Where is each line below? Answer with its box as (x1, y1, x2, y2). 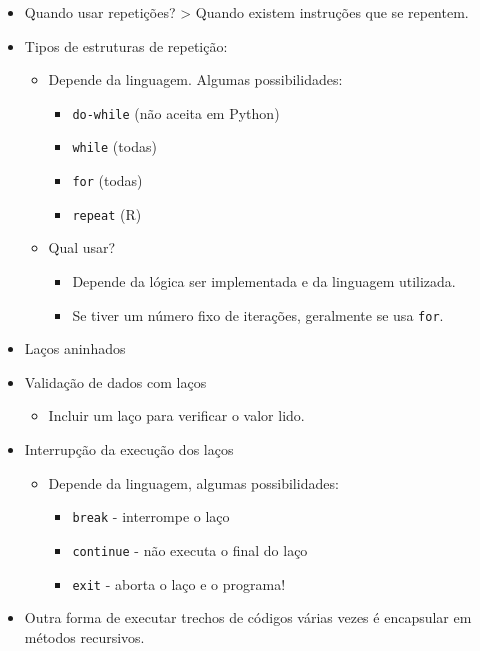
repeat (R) (72, 203, 142, 224)
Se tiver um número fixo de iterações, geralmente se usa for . (72, 304, 444, 325)
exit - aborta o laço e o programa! (72, 573, 286, 594)
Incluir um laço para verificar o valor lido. (48, 405, 305, 426)
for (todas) (72, 170, 143, 191)
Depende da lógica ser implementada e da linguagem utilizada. (72, 271, 456, 291)
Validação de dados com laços (24, 371, 207, 392)
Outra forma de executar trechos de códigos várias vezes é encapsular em (24, 607, 472, 628)
